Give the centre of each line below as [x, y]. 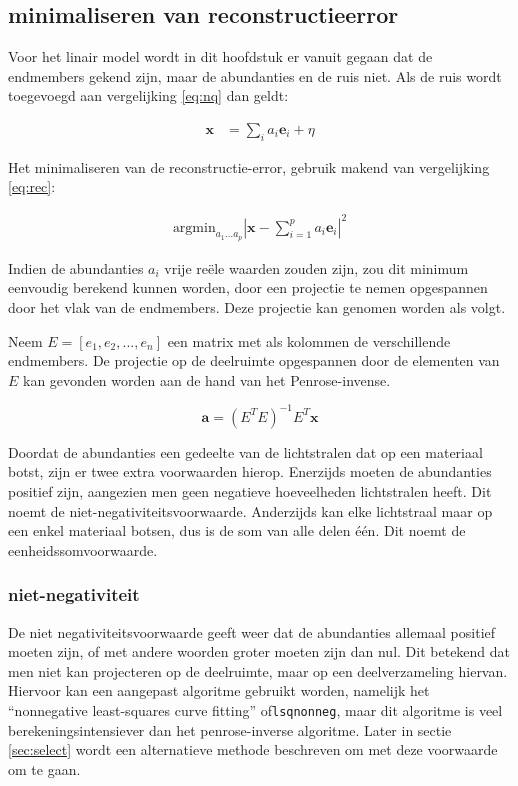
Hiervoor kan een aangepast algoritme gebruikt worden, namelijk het [219, 690]
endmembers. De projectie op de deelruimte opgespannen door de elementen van [254, 360]
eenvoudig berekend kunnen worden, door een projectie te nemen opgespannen [248, 287]
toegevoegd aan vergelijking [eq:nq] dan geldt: [148, 95]
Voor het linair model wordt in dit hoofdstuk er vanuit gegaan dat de [220, 56]
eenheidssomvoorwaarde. [83, 549]
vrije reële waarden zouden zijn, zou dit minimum [316, 267]
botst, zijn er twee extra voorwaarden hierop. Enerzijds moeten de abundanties [250, 471]
